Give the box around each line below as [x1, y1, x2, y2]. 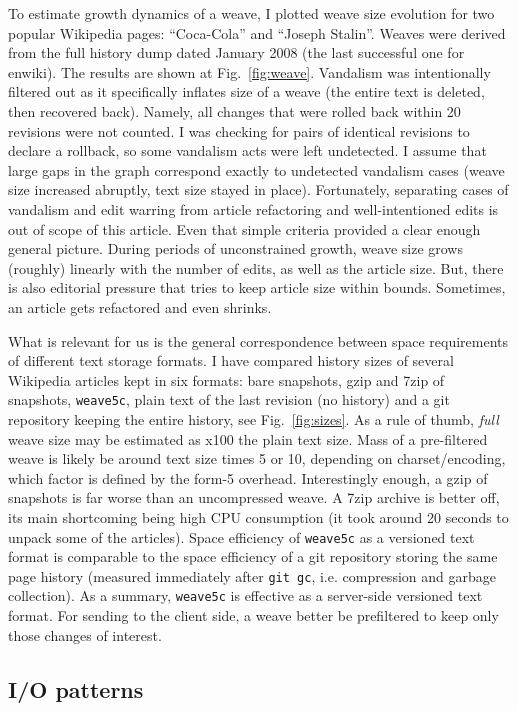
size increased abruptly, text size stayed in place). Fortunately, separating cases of [8, 179, 509, 200]
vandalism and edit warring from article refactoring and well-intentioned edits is [8, 198, 499, 219]
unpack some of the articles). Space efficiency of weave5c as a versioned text [8, 526, 475, 547]
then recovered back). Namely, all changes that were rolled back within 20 [8, 100, 461, 121]
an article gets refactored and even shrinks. [8, 296, 272, 317]
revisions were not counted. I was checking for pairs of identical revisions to [8, 120, 470, 141]
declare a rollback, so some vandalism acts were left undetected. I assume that [8, 140, 487, 161]
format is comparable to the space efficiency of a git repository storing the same [8, 546, 498, 567]
